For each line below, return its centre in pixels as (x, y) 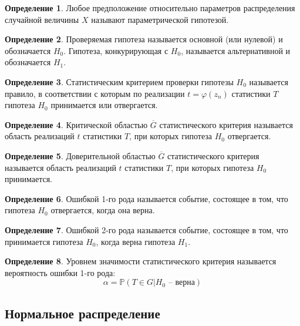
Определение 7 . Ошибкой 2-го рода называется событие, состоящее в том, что (146, 229)
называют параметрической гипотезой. (160, 19)
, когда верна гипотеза (136, 241)
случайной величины (42, 19)
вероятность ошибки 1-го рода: (60, 272)
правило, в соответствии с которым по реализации (95, 93)
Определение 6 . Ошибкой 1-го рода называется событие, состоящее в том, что (146, 198)
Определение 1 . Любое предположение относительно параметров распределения (150, 8)
